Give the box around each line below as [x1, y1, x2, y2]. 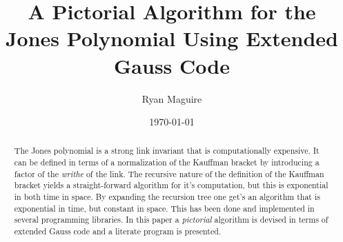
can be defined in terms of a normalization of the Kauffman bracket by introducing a [14, 157, 320, 168]
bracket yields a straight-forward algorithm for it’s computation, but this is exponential [14, 179, 329, 191]
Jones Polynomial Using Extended [5, 24, 339, 52]
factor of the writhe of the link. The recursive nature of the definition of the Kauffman [14, 168, 324, 179]
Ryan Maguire [141, 91, 202, 105]
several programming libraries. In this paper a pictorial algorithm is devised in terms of [14, 214, 329, 225]
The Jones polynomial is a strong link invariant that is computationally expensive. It [14, 145, 320, 157]
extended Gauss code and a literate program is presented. [14, 225, 222, 237]
